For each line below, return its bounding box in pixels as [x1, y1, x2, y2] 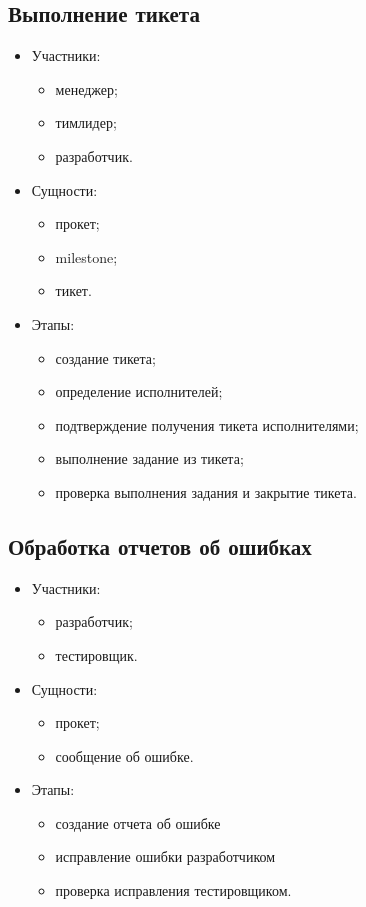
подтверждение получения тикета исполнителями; [55, 414, 359, 435]
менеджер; [55, 78, 118, 99]
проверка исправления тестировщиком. [55, 880, 292, 901]
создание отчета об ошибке [55, 812, 221, 833]
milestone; [55, 246, 118, 267]
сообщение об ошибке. [55, 745, 194, 766]
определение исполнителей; [55, 381, 223, 402]
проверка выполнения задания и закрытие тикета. [55, 481, 357, 502]
